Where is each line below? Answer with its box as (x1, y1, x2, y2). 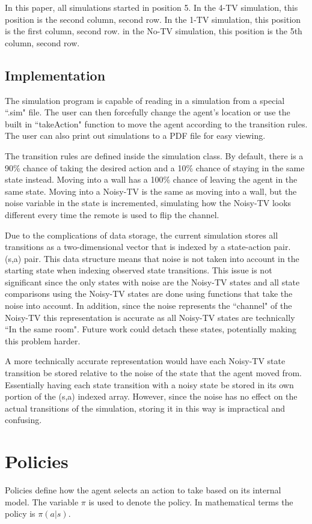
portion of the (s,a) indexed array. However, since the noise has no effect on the (5, 390, 298, 403)
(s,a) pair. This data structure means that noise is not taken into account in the (5, 252, 299, 264)
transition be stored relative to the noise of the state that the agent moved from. (5, 367, 302, 379)
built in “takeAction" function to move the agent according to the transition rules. (5, 117, 308, 130)
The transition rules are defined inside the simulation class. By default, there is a (5, 149, 304, 162)
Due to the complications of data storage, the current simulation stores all (5, 228, 278, 241)
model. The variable (5, 495, 79, 508)
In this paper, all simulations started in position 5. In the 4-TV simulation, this (5, 1, 298, 13)
